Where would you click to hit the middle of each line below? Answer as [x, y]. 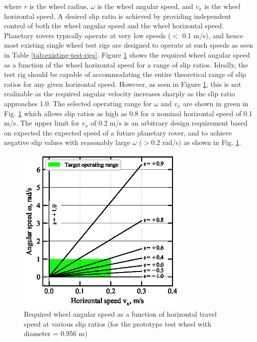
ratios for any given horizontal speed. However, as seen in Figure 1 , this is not [123, 84]
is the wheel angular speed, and [145, 6]
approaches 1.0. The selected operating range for [78, 103]
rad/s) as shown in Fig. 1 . [202, 142]
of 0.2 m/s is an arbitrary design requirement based [169, 123]
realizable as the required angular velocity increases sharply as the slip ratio [120, 94]
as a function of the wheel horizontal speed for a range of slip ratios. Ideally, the [126, 64]
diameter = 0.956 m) [56, 333]
